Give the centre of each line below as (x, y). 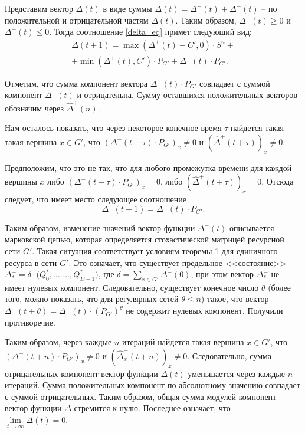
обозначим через (35, 108)
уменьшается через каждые (236, 373)
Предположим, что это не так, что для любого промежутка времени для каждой (148, 167)
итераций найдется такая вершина (183, 342)
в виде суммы (127, 8)
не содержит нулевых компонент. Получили (204, 311)
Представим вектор (39, 8)
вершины (21, 181)
